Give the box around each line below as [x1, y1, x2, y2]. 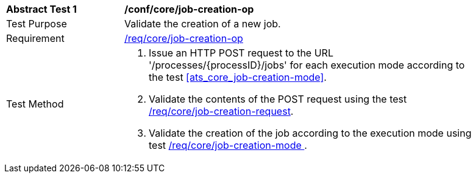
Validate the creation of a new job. [124, 18, 281, 30]
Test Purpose [6, 18, 67, 30]
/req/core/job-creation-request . [149, 105, 294, 117]
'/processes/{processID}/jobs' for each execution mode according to [149, 59, 465, 71]
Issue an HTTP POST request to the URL [149, 47, 333, 59]
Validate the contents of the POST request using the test [149, 93, 407, 105]
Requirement [6, 32, 65, 44]
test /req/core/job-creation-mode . [149, 139, 307, 151]
